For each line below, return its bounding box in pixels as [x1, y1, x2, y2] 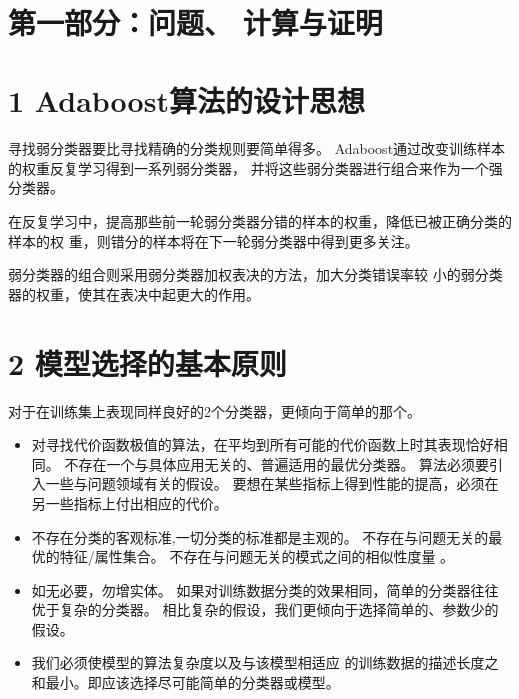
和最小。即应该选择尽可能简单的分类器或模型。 [31, 672, 340, 693]
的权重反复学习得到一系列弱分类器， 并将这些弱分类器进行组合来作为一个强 [8, 157, 503, 178]
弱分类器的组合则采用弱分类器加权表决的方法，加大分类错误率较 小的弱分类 [8, 264, 503, 285]
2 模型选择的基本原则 [8, 342, 287, 383]
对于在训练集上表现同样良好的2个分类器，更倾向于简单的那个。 [8, 400, 421, 421]
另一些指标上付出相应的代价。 [31, 492, 228, 513]
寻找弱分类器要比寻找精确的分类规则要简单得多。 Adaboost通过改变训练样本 [8, 138, 506, 159]
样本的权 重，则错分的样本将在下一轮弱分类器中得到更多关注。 [8, 230, 419, 251]
